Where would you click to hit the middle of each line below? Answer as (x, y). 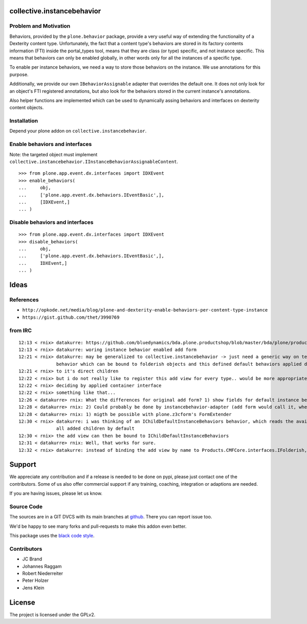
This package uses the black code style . (52, 536)
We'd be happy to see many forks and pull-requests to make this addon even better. (98, 526)
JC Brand (32, 559)
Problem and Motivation (40, 26)
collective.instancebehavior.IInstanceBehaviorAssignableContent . (94, 161)
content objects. (27, 108)
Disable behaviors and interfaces (51, 222)
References (24, 300)
